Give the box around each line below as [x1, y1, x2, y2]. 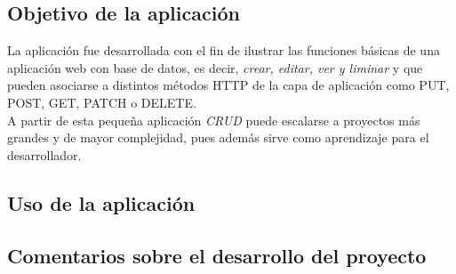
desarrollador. [7, 145, 82, 164]
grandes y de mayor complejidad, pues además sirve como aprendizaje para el [7, 128, 429, 147]
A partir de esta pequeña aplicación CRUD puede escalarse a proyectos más [7, 110, 420, 129]
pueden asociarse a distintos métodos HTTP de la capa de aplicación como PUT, [7, 76, 450, 94]
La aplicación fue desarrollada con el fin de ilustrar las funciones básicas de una [7, 41, 440, 60]
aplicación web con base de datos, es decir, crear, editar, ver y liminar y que [7, 58, 423, 77]
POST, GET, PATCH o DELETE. [7, 93, 196, 111]
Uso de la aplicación [7, 189, 196, 216]
